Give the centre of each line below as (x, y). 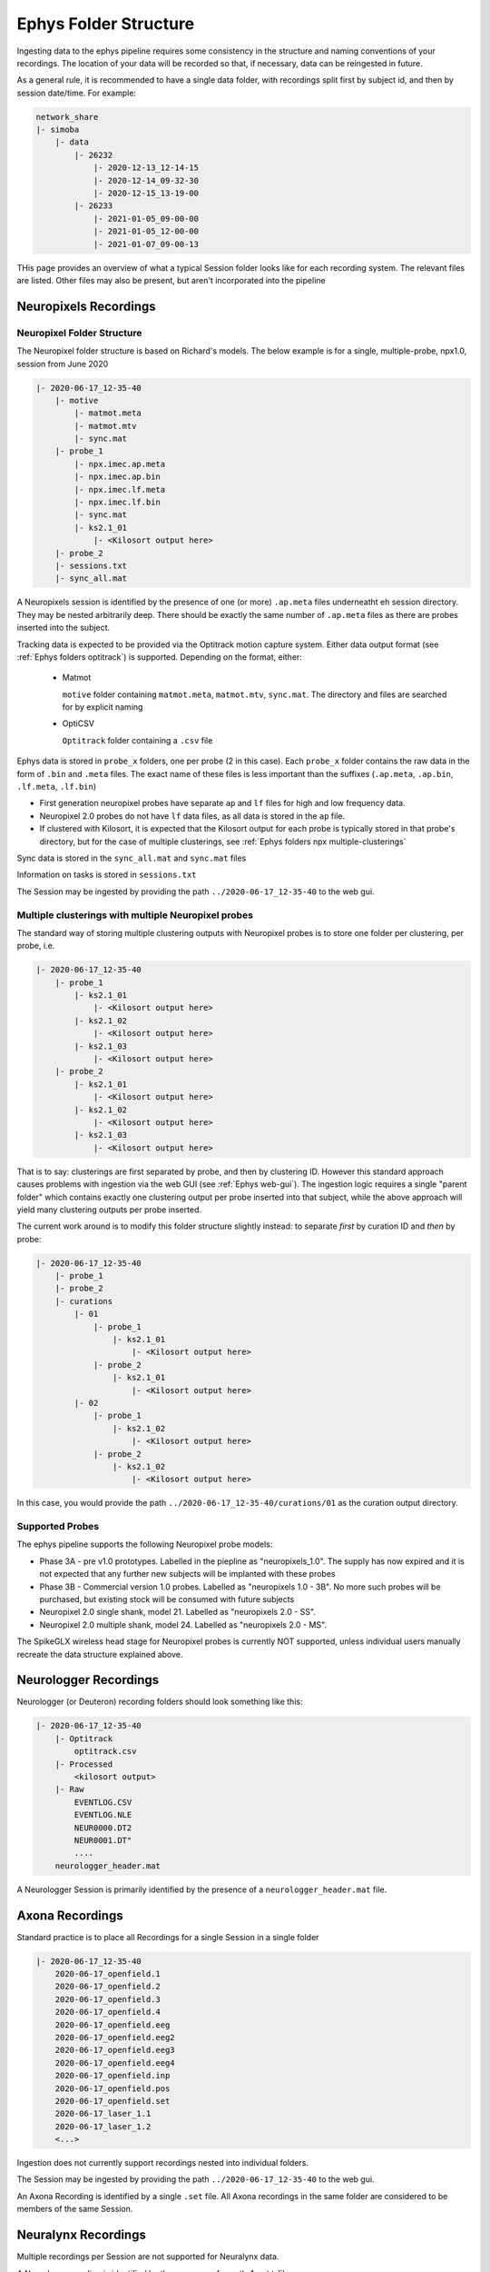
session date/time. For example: (76, 93)
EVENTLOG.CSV (103, 1802)
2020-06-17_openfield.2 (108, 1987)
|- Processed (84, 1764)
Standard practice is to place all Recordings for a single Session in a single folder (168, 1937)
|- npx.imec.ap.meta (120, 464)
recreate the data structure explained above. (100, 1654)
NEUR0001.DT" (103, 1840)
